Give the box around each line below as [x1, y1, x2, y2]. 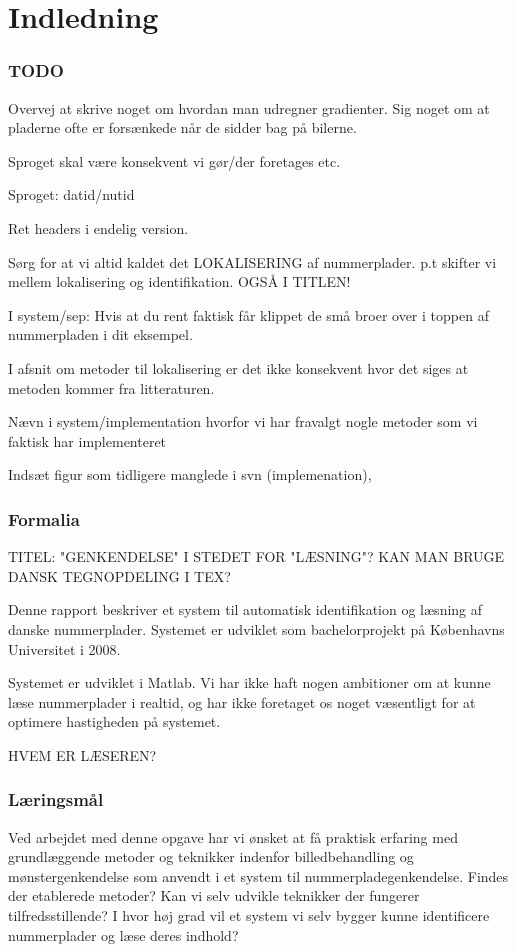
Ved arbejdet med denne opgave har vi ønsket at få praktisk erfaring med [8, 826, 458, 847]
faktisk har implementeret [8, 430, 167, 451]
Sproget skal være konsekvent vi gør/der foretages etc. [8, 150, 341, 171]
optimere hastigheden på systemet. [8, 711, 221, 732]
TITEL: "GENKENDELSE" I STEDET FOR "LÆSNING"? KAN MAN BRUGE [8, 546, 505, 567]
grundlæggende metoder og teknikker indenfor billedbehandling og [8, 846, 414, 867]
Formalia [8, 506, 80, 531]
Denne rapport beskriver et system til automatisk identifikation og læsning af [8, 599, 483, 620]
